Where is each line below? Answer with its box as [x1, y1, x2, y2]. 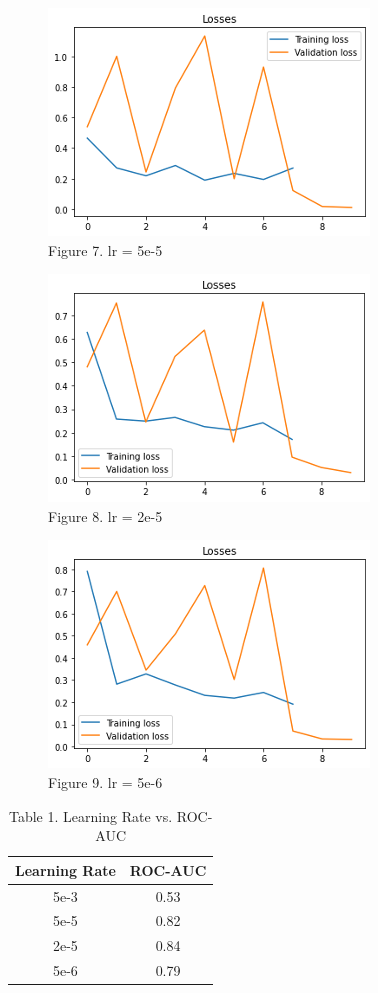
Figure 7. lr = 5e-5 [48, 239, 163, 260]
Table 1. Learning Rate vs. [9, 805, 173, 826]
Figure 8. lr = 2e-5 [48, 505, 163, 526]
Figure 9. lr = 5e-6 [48, 771, 163, 792]
